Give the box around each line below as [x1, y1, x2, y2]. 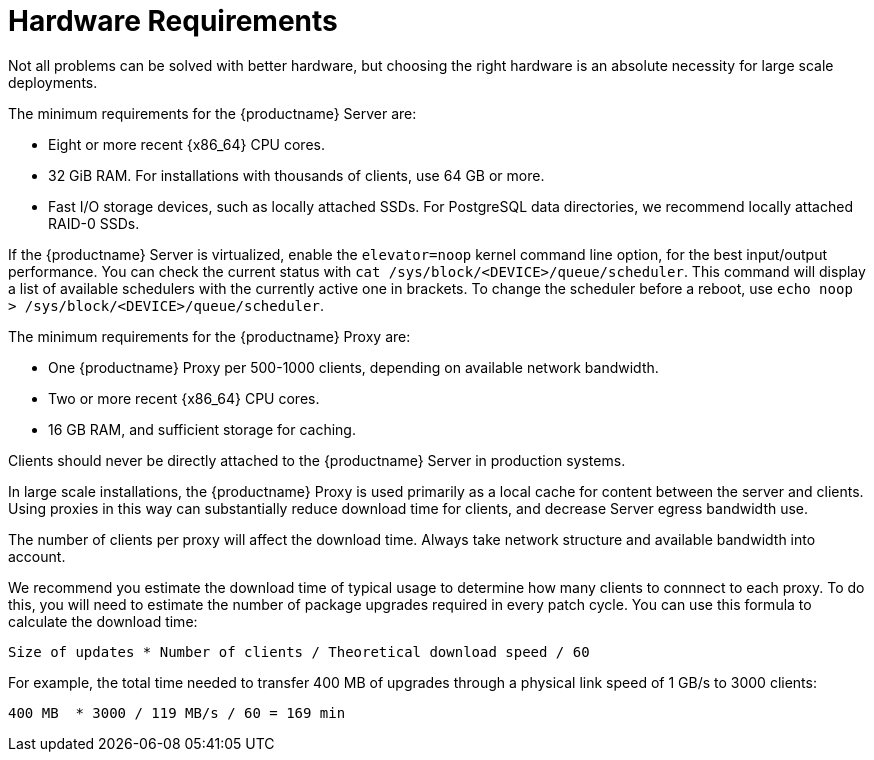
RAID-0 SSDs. [48, 214, 140, 232]
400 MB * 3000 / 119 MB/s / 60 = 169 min [8, 704, 346, 721]
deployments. [8, 73, 98, 91]
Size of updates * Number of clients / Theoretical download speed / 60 [8, 643, 590, 660]
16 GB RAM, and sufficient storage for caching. [48, 420, 356, 438]
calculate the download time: [8, 612, 198, 630]
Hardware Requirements [8, 4, 338, 38]
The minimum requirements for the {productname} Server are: [8, 104, 417, 122]
